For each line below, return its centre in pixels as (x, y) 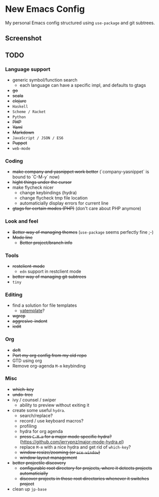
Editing (14, 294)
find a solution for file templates (45, 305)
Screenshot (23, 38)
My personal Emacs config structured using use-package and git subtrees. (80, 23)
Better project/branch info (46, 243)
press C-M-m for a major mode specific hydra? (66, 436)
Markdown (23, 132)
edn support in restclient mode (50, 271)
